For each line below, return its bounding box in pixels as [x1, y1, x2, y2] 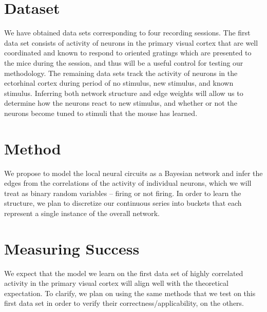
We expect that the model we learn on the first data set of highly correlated [4, 267, 243, 278]
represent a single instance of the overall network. [4, 207, 160, 218]
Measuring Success [4, 238, 140, 259]
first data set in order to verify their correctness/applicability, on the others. [4, 298, 244, 308]
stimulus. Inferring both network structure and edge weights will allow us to [4, 87, 243, 98]
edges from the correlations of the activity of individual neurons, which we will [4, 178, 252, 188]
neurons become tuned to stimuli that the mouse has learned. [4, 107, 198, 118]
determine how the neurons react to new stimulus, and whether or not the [4, 98, 237, 108]
